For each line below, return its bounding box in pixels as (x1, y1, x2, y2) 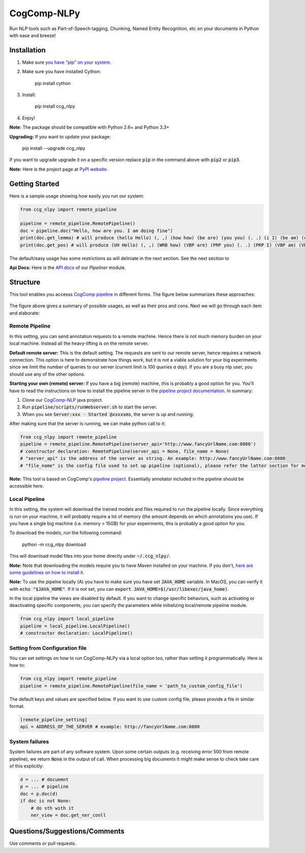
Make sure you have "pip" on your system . (22, 59, 111, 65)
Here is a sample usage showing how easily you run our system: (9, 192, 144, 199)
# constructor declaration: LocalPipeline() (20, 630, 133, 636)
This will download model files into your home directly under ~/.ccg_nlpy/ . (9, 553, 171, 559)
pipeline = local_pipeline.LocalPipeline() (20, 623, 131, 629)
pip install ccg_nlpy (35, 103, 76, 109)
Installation (9, 46, 46, 54)
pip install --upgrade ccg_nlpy (22, 145, 86, 151)
